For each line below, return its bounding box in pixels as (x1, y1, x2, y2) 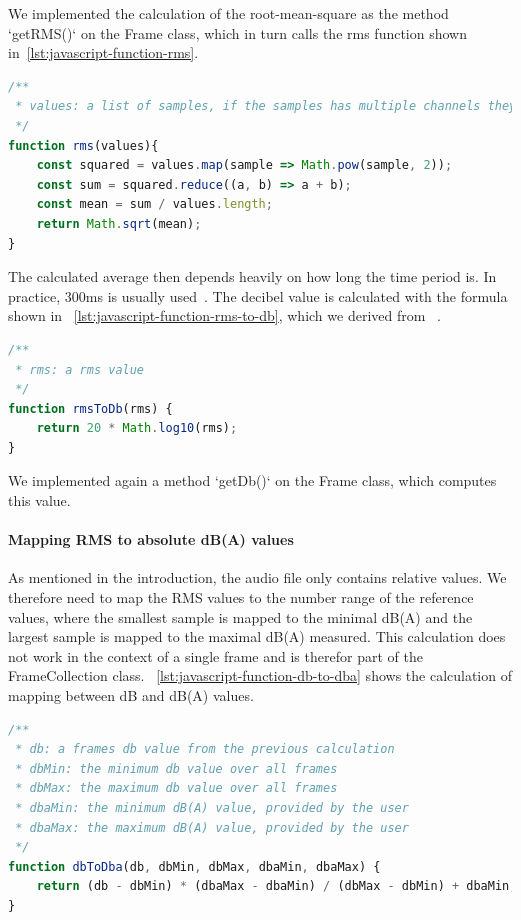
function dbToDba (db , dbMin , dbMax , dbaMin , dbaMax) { (8, 859, 381, 874)
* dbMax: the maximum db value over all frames (15, 781, 338, 796)
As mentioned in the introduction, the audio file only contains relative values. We (8, 567, 507, 588)
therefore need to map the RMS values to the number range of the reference (8, 587, 474, 608)
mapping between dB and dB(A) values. (8, 685, 254, 706)
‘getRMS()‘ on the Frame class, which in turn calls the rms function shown (8, 22, 468, 43)
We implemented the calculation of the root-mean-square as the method (8, 3, 449, 23)
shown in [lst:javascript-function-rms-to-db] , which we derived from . (8, 305, 441, 326)
